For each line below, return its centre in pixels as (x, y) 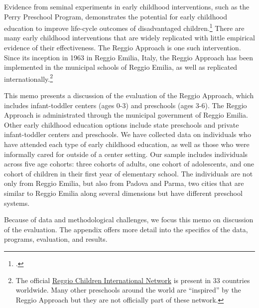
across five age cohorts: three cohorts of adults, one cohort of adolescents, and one (129, 164)
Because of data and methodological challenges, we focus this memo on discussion (129, 220)
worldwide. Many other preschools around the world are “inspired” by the (128, 290)
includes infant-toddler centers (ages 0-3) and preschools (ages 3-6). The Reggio (126, 105)
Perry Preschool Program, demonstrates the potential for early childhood (116, 16)
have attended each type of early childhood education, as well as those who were (127, 144)
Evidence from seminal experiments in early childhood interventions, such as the (127, 6)
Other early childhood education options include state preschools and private (122, 124)
